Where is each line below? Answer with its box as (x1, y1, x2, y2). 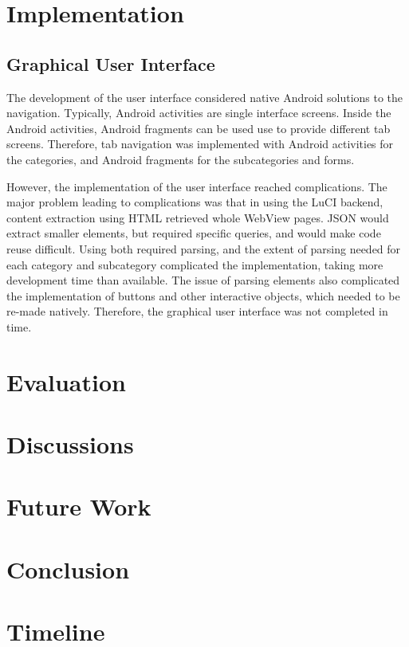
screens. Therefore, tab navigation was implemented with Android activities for (6, 135, 394, 152)
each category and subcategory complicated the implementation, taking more (6, 256, 383, 273)
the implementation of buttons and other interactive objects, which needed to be (6, 287, 400, 304)
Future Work (6, 490, 151, 523)
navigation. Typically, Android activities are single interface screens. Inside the (6, 104, 391, 121)
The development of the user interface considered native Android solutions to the (6, 88, 403, 105)
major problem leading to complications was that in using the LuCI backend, (6, 194, 383, 210)
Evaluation (6, 365, 126, 398)
